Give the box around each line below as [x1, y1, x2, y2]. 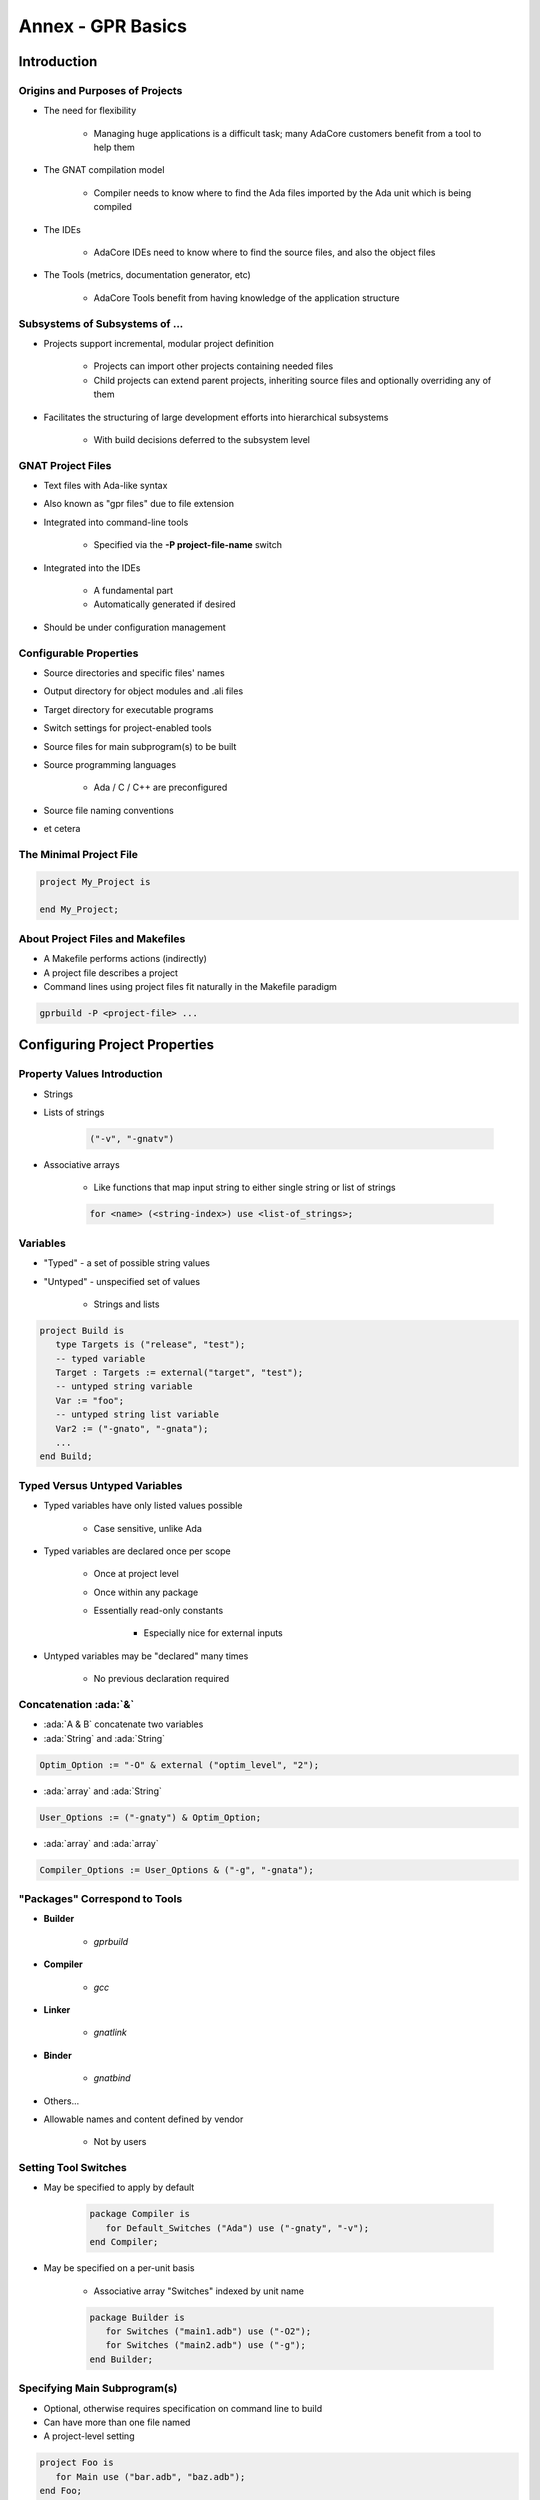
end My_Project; [39, 904, 120, 915]
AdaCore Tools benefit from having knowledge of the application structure [93, 291, 400, 304]
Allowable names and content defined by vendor [43, 2113, 244, 2125]
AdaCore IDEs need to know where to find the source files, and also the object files [93, 246, 436, 259]
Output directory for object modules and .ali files [43, 685, 244, 697]
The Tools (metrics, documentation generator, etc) [43, 269, 252, 281]
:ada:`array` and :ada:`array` [43, 1837, 159, 1849]
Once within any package [93, 1586, 199, 1598]
